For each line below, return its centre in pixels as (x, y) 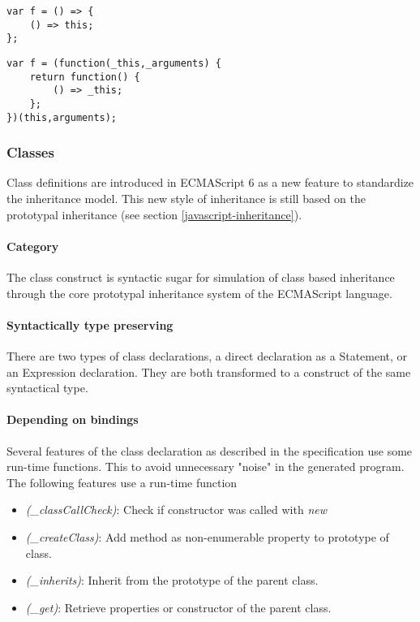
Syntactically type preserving (90, 324)
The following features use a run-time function (122, 482)
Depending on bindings (73, 419)
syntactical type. (47, 388)
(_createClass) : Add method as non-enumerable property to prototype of (207, 536)
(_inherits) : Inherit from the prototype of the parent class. (172, 580)
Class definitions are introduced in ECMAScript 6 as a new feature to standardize (210, 182)
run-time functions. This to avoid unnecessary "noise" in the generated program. (206, 466)
